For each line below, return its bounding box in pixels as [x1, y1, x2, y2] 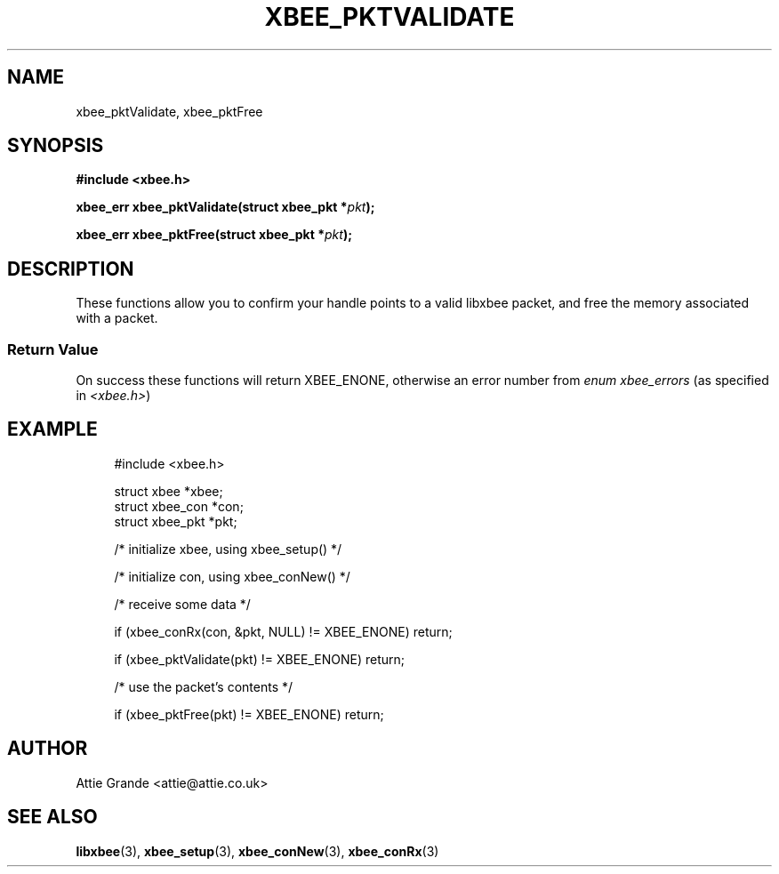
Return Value [7, 340, 99, 358]
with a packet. [76, 310, 158, 326]
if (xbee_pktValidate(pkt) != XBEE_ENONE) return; [114, 651, 406, 667]
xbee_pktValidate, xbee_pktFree [76, 103, 263, 119]
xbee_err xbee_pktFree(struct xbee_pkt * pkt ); [76, 227, 352, 243]
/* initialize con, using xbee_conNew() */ [114, 568, 350, 584]
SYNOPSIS [7, 134, 104, 157]
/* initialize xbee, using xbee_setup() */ [114, 541, 342, 557]
